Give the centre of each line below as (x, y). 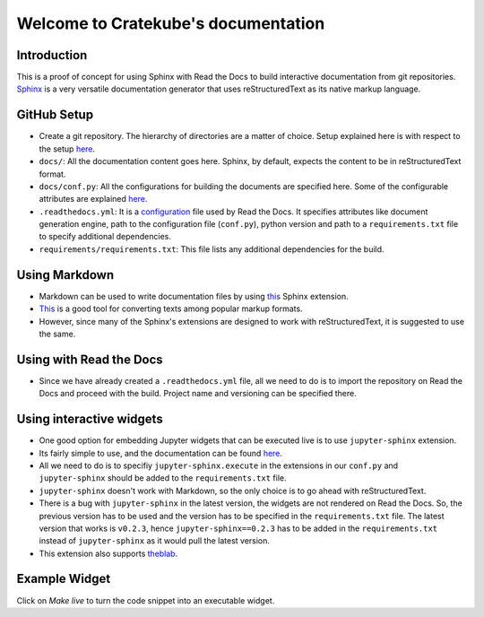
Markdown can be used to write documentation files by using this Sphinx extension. (194, 296)
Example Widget (64, 579)
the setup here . (67, 149)
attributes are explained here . (93, 199)
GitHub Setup (55, 115)
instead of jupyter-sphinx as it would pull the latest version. (155, 541)
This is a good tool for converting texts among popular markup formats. (171, 308)
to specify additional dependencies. (105, 237)
